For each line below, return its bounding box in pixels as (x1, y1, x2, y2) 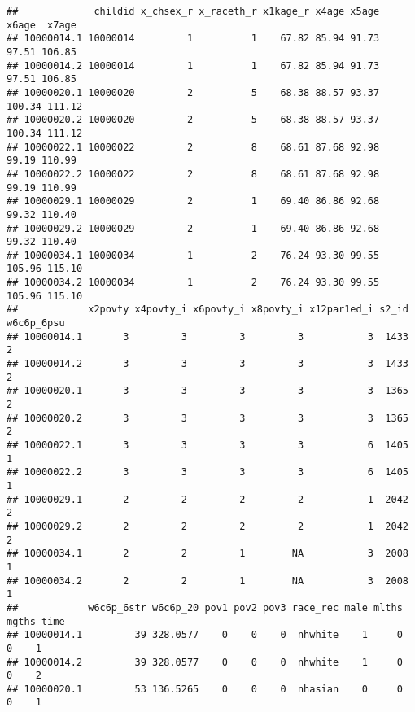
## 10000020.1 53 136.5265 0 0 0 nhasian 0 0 (7, 683, 403, 695)
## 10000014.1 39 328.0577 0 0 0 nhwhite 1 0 (7, 629, 403, 641)
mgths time (7, 615, 65, 627)
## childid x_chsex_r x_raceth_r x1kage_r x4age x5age (7, 6, 380, 17)
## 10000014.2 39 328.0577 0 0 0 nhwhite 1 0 (7, 656, 403, 668)
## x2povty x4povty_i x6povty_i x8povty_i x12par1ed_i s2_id (7, 304, 408, 316)
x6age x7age (7, 19, 76, 31)
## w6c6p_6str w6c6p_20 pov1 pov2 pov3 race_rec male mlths (7, 601, 403, 614)
